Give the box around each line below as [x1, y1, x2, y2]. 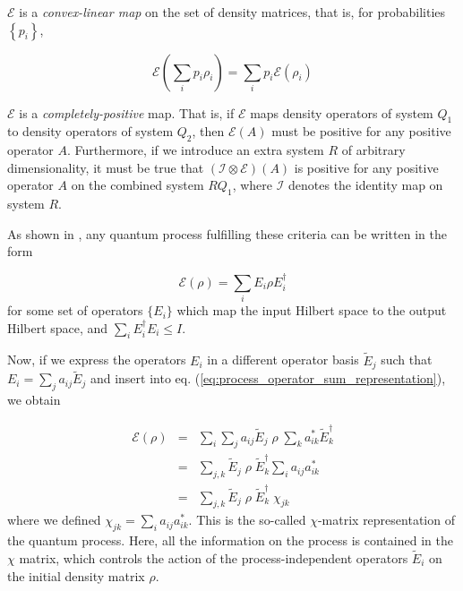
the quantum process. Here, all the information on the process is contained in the [7, 531, 453, 550]
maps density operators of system [250, 103, 433, 122]
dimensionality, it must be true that [7, 158, 204, 176]
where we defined [7, 510, 101, 529]
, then [192, 122, 225, 141]
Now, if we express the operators [7, 350, 186, 369]
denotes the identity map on [288, 176, 443, 194]
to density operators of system [7, 122, 174, 141]
